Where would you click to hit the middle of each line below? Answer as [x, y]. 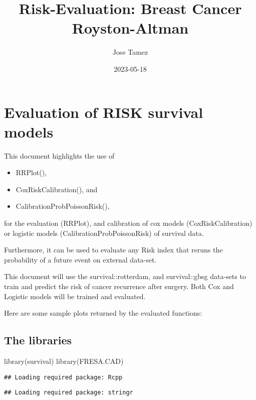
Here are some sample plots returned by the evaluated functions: [103, 313]
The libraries [38, 340]
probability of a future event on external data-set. [80, 259]
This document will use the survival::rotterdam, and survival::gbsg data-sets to [125, 276]
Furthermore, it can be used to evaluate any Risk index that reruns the [113, 250]
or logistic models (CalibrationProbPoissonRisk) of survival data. [104, 233]
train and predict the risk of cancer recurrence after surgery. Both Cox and [119, 286]
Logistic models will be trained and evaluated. [75, 296]
